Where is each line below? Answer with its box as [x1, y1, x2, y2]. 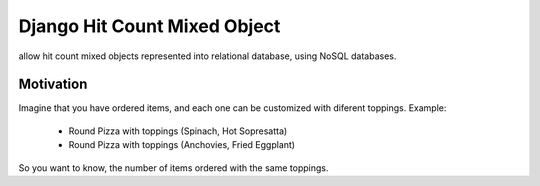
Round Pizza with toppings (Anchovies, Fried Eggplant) [68, 139, 295, 151]
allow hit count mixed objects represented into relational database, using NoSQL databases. [18, 50, 397, 62]
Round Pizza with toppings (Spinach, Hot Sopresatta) [68, 125, 288, 137]
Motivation [18, 76, 88, 93]
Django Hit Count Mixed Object [18, 15, 281, 37]
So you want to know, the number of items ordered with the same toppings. [18, 161, 329, 174]
